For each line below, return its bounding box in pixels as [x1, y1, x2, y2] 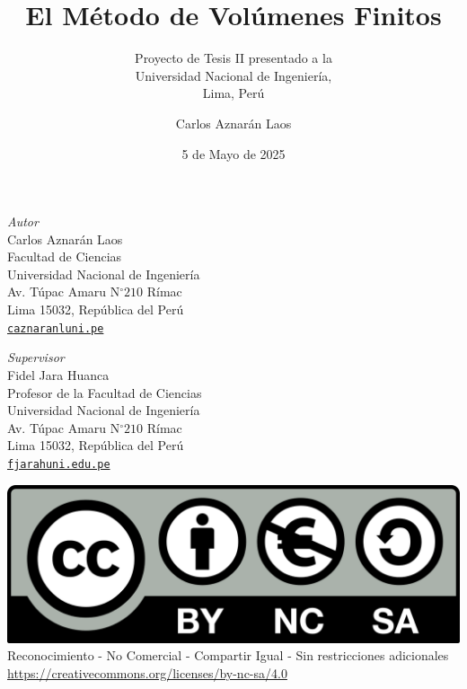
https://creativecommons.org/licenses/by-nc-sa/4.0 [7, 663, 287, 682]
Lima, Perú [202, 84, 265, 102]
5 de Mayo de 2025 [181, 144, 286, 163]
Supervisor [7, 348, 65, 367]
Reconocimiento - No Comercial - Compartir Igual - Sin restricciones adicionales [7, 646, 449, 665]
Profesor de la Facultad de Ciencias [7, 383, 202, 402]
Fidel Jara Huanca [7, 365, 110, 384]
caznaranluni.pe [7, 322, 104, 335]
